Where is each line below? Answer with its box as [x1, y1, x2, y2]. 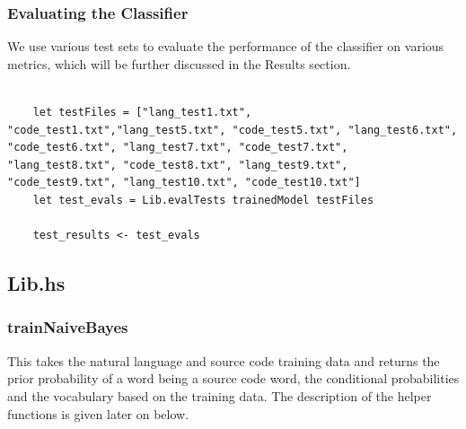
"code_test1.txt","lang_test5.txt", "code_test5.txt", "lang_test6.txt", [7, 123, 458, 136]
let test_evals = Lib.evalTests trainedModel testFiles [32, 193, 374, 206]
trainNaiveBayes [7, 316, 128, 338]
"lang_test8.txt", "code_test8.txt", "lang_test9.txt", [7, 158, 348, 171]
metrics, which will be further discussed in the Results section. [7, 54, 351, 73]
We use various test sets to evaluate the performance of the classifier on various [7, 37, 444, 56]
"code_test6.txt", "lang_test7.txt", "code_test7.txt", [7, 141, 348, 154]
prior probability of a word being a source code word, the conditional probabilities [7, 369, 460, 388]
